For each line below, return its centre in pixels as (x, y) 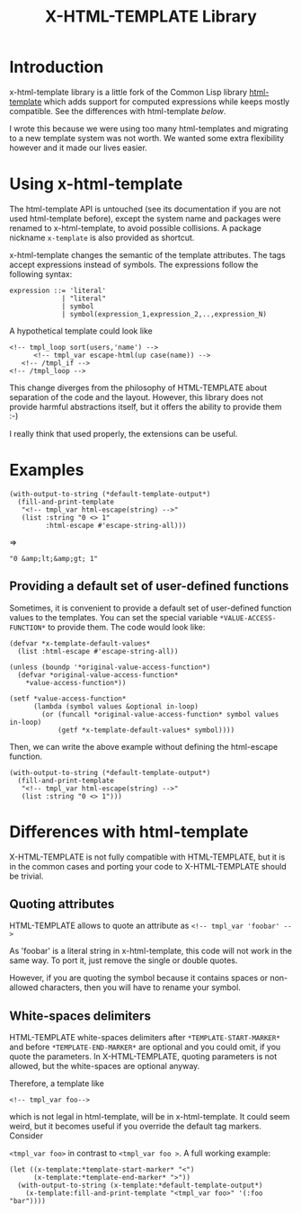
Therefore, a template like (57, 1084)
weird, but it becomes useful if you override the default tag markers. (136, 1127)
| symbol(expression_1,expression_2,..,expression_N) (164, 314)
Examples (47, 470)
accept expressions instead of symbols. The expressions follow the (134, 264)
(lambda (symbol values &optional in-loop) (116, 706)
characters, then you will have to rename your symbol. (140, 987)
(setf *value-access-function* (68, 699)
